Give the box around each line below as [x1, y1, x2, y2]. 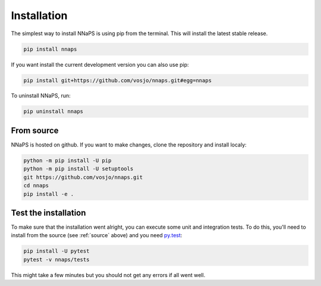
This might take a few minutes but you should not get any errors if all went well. [11, 271, 206, 278]
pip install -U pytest [23, 248, 90, 254]
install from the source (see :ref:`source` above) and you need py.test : [11, 232, 182, 239]
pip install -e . [23, 191, 74, 197]
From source [11, 125, 59, 135]
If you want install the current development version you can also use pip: [11, 61, 190, 68]
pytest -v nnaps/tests [23, 256, 90, 263]
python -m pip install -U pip [23, 157, 112, 164]
